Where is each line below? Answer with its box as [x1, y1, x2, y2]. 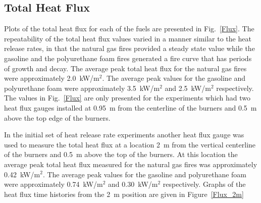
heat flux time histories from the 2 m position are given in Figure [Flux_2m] [4, 188, 244, 199]
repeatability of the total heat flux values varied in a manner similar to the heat [4, 33, 251, 43]
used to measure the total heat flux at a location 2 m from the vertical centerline [4, 139, 256, 149]
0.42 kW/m [4, 169, 40, 179]
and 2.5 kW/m [165, 82, 211, 93]
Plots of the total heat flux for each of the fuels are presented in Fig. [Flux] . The [4, 23, 254, 34]
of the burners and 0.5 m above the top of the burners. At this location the [4, 149, 238, 160]
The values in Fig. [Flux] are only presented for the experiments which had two [4, 92, 251, 103]
